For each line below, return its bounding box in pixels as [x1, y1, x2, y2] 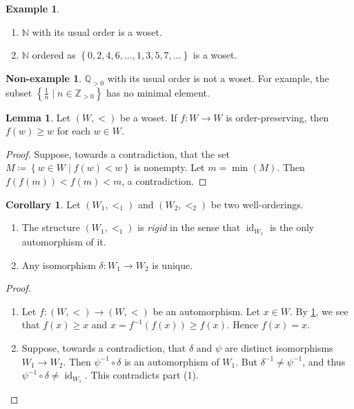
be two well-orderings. [210, 197, 304, 211]
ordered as [32, 48, 76, 62]
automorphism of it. [21, 235, 106, 248]
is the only [269, 220, 315, 235]
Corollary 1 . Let [6, 197, 81, 211]
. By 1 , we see [290, 303, 348, 318]
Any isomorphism [21, 257, 96, 272]
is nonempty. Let [134, 160, 205, 174]
